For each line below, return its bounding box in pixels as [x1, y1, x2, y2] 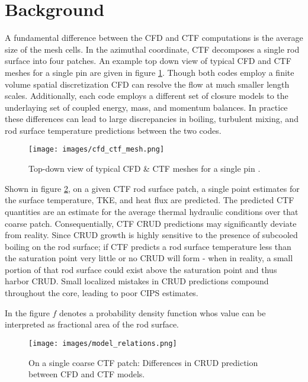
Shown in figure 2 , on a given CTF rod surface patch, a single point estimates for [5, 182, 300, 194]
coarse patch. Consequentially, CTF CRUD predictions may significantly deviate [5, 217, 297, 229]
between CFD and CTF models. [28, 368, 145, 380]
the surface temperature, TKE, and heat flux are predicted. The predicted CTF [5, 194, 294, 206]
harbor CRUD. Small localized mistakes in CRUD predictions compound [5, 275, 269, 287]
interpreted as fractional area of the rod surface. [5, 318, 179, 330]
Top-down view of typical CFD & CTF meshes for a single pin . [28, 162, 261, 175]
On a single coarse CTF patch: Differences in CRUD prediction [28, 356, 258, 368]
